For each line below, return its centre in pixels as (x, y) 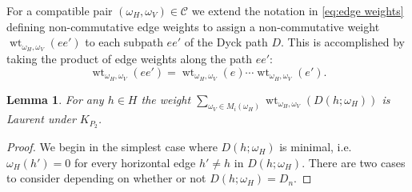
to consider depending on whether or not (106, 178)
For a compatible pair (60, 10)
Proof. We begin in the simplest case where (112, 147)
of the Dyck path (226, 42)
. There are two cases (354, 162)
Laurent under (41, 119)
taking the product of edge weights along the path (129, 59)
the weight (166, 99)
